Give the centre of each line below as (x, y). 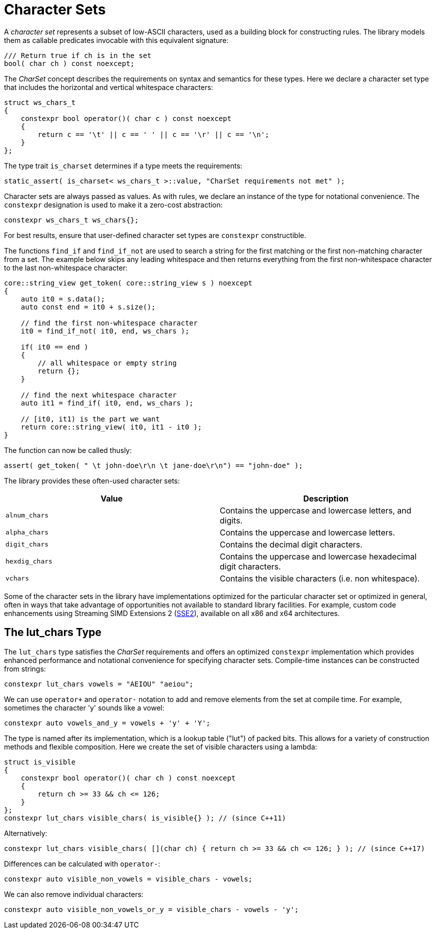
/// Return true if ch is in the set (78, 55)
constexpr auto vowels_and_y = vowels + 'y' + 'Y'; (107, 723)
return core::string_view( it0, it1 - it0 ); (111, 427)
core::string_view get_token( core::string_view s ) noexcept (128, 283)
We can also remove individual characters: (74, 894)
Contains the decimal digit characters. (291, 544)
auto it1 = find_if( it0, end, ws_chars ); (107, 403)
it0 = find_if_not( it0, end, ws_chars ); (105, 331)
